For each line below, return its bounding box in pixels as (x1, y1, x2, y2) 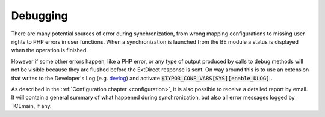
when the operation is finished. (11, 47, 88, 54)
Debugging (11, 9, 69, 22)
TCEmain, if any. (11, 102, 52, 109)
